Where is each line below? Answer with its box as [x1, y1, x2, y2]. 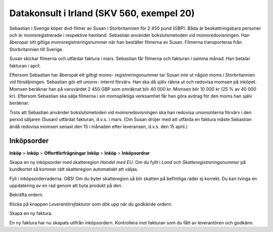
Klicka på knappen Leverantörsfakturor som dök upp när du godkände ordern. [9, 201, 173, 207]
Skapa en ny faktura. [9, 210, 53, 216]
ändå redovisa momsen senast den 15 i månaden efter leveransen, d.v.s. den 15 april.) [9, 124, 188, 130]
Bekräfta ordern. [9, 192, 44, 198]
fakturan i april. [9, 63, 41, 69]
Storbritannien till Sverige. [9, 46, 64, 52]
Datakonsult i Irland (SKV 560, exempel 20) [9, 8, 195, 19]
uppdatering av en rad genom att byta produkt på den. [9, 183, 123, 189]
